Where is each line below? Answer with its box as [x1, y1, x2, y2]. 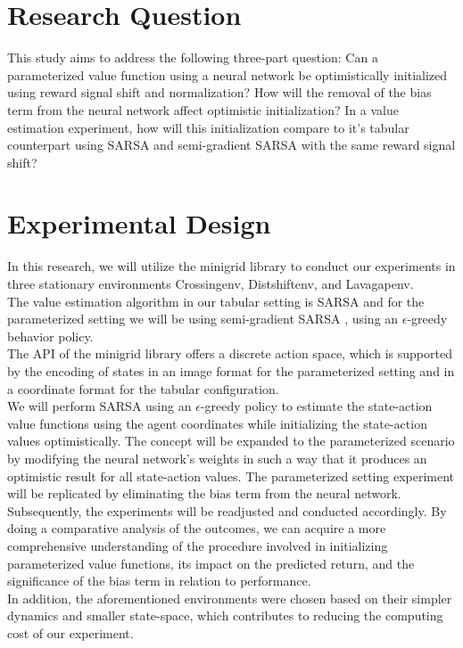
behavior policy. [7, 326, 94, 345]
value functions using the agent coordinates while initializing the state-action [7, 414, 427, 432]
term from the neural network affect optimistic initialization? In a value [7, 100, 399, 119]
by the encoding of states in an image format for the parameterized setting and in [7, 361, 455, 380]
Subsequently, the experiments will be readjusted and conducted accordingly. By [7, 501, 447, 520]
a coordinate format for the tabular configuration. [7, 379, 279, 398]
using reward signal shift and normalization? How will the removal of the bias [7, 83, 432, 102]
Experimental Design [7, 205, 271, 242]
